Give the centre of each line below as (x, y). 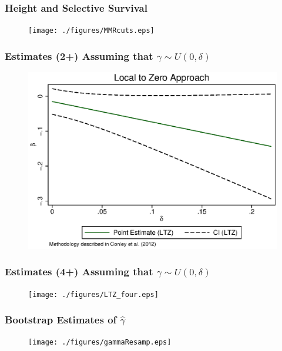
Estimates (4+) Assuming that (79, 271)
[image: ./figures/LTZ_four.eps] (93, 294)
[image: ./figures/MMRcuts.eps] (91, 31)
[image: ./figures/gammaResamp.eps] (100, 342)
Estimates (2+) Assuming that (79, 55)
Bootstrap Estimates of (61, 320)
